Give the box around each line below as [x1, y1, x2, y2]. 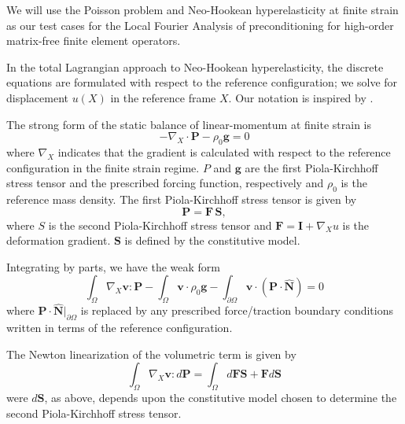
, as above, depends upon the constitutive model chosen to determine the [44, 389, 397, 406]
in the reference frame [110, 89, 216, 105]
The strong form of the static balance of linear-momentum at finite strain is [6, 116, 372, 132]
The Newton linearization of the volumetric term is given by [6, 345, 296, 362]
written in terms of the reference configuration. [6, 319, 233, 336]
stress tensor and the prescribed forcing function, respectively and [6, 175, 324, 191]
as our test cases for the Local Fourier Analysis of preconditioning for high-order [6, 17, 394, 33]
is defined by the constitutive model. [124, 232, 300, 249]
